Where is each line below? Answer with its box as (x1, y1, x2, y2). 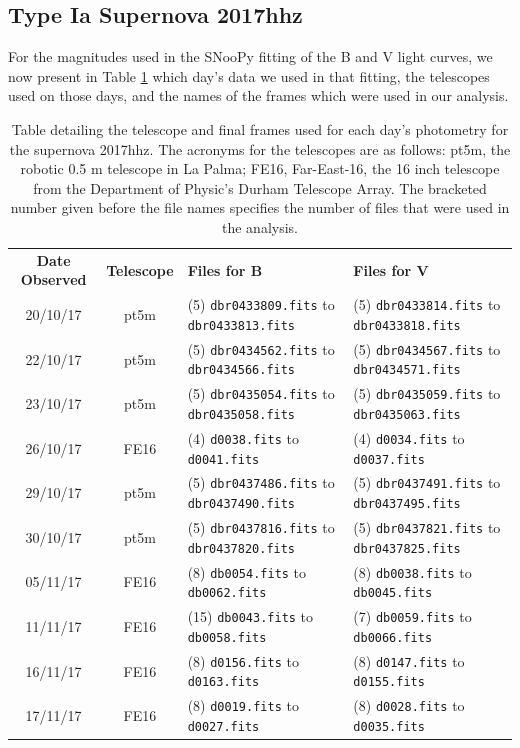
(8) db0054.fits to (187, 561, 307, 582)
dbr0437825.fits (353, 541, 461, 556)
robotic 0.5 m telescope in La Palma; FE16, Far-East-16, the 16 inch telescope (20, 158, 500, 179)
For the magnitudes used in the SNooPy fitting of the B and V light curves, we (8, 46, 493, 67)
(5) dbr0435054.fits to (187, 383, 335, 404)
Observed (20, 269, 87, 290)
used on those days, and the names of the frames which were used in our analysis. (8, 85, 509, 106)
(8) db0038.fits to (353, 561, 472, 582)
